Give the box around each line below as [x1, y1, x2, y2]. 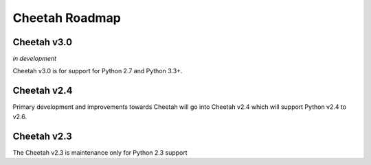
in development [12, 55, 57, 63]
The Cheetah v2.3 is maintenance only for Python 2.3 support [12, 148, 188, 157]
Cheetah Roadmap [12, 10, 122, 25]
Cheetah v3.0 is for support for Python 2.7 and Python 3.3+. [12, 67, 183, 75]
